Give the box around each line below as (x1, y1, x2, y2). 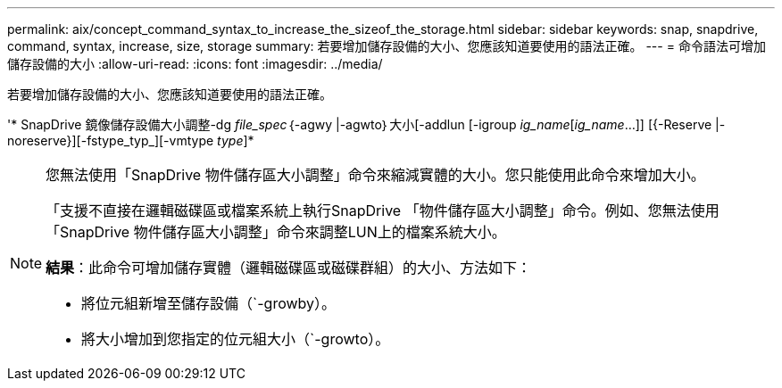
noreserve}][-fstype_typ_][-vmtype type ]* (7, 133, 254, 148)
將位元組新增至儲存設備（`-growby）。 (81, 294, 337, 312)
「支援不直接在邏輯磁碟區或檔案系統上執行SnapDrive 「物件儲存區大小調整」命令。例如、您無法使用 (46, 202, 720, 219)
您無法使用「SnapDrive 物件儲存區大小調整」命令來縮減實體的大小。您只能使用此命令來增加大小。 (46, 166, 705, 184)
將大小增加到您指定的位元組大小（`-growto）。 (81, 330, 390, 348)
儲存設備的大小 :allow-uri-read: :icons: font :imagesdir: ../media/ (7, 56, 383, 71)
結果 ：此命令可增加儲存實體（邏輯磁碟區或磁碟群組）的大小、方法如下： (46, 259, 532, 277)
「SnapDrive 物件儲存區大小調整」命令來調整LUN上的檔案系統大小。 (46, 223, 506, 241)
